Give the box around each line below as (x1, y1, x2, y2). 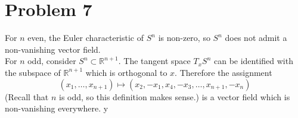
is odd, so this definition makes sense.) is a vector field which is (59, 90, 290, 103)
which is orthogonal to (85, 66, 167, 78)
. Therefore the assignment (175, 66, 272, 78)
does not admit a (225, 31, 287, 44)
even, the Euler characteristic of (27, 31, 144, 44)
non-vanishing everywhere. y (5, 102, 108, 114)
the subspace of (5, 66, 61, 78)
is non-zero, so (158, 31, 210, 44)
